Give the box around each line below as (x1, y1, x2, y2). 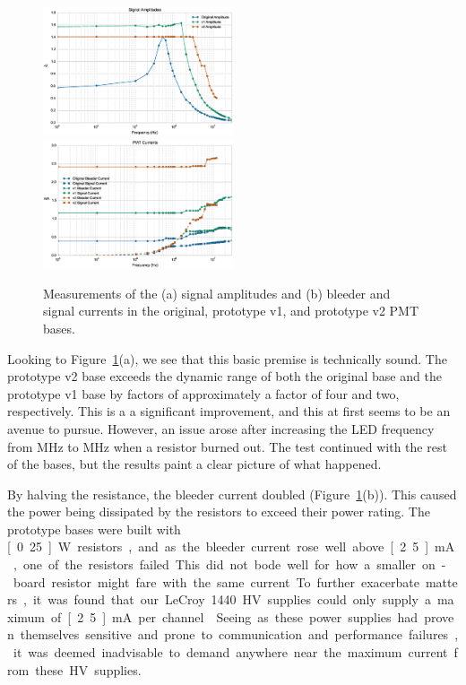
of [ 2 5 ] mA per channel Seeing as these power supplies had (50, 607, 419, 626)
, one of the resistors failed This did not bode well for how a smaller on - (13, 555, 446, 574)
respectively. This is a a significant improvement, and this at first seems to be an (7, 402, 451, 421)
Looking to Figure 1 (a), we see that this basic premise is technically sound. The (7, 349, 447, 368)
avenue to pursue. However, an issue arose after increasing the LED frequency (7, 419, 435, 438)
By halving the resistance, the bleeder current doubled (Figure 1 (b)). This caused (7, 484, 457, 503)
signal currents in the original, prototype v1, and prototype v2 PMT (43, 301, 419, 320)
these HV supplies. (35, 660, 142, 679)
